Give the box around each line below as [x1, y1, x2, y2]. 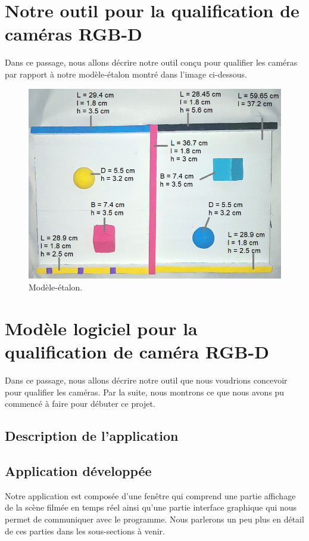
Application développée [5, 461, 152, 480]
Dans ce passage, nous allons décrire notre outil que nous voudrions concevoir [5, 373, 288, 386]
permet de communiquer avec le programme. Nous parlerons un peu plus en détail [5, 512, 304, 525]
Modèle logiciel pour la [5, 316, 198, 340]
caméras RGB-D [5, 21, 142, 46]
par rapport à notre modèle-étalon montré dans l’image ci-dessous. [5, 67, 247, 80]
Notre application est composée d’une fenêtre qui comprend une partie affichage [5, 489, 296, 502]
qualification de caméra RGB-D [5, 339, 269, 364]
